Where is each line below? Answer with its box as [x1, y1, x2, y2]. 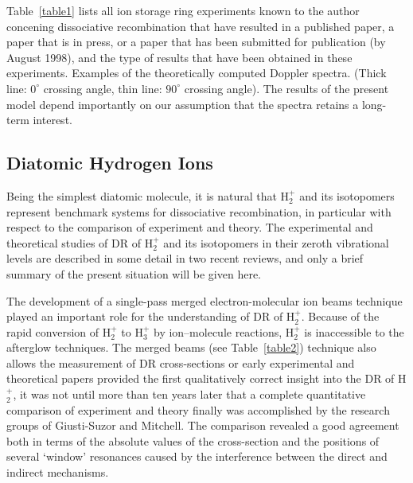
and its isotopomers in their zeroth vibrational [163, 234, 389, 251]
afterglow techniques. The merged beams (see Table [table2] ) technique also [6, 339, 376, 356]
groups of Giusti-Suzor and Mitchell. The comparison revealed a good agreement [6, 417, 399, 434]
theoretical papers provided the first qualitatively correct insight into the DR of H [6, 370, 407, 387]
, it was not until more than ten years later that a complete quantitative [13, 386, 366, 403]
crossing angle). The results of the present [184, 80, 389, 96]
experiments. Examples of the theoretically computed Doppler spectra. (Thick [6, 64, 387, 81]
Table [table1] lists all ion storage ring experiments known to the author [6, 2, 360, 18]
